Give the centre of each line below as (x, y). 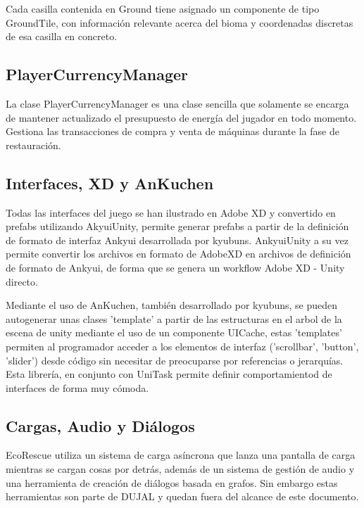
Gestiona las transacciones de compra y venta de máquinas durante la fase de (172, 131)
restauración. (33, 145)
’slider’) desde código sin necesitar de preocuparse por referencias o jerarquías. (175, 360)
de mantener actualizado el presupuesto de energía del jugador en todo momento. (181, 117)
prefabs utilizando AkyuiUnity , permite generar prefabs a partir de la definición (177, 226)
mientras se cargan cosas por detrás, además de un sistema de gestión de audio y (180, 469)
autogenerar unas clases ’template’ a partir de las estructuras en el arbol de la (174, 318)
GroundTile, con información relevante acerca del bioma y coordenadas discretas (180, 22)
